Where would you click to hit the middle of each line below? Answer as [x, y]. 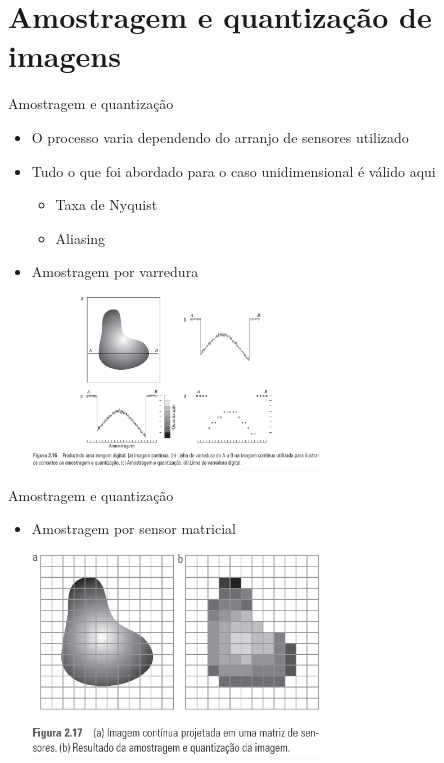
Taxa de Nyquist [106, 204]
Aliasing [80, 237]
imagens [64, 55]
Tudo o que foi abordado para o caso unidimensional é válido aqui [233, 170]
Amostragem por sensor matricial [133, 528]
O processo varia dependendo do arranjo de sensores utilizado [220, 136]
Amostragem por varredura [115, 271]
